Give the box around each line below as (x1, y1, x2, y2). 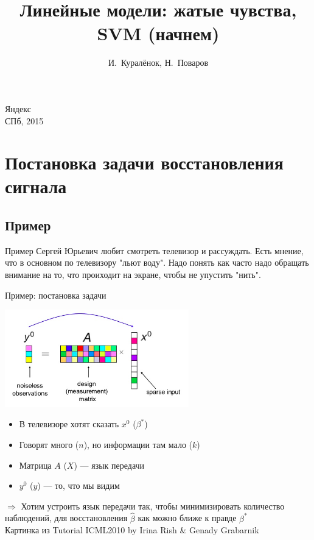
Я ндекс (5, 102, 31, 115)
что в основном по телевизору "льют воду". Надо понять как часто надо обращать (5, 256, 309, 269)
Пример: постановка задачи (5, 288, 106, 301)
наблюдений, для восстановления (5, 511, 128, 524)
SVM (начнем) (97, 21, 220, 46)
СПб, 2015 (5, 114, 44, 127)
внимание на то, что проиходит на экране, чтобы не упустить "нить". (5, 268, 261, 281)
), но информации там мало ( (83, 438, 192, 450)
